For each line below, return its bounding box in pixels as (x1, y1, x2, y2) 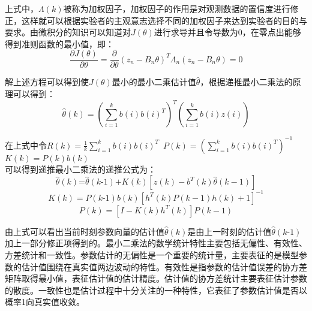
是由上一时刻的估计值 (187, 225, 272, 237)
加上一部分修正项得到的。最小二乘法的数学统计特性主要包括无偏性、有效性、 (5, 237, 307, 249)
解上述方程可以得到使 (5, 76, 89, 88)
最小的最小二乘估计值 (112, 76, 196, 88)
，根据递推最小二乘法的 (200, 76, 293, 88)
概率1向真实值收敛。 (5, 295, 85, 308)
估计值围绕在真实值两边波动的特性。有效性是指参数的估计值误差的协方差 (21, 260, 307, 273)
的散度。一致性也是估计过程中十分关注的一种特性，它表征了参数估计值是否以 (5, 283, 307, 296)
